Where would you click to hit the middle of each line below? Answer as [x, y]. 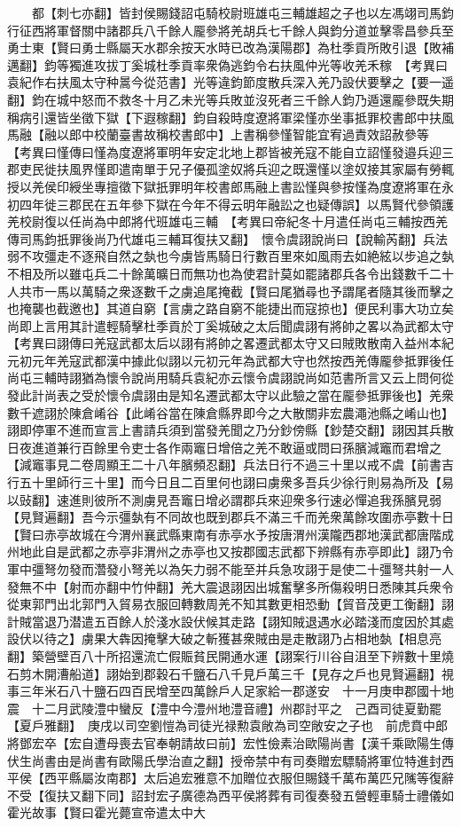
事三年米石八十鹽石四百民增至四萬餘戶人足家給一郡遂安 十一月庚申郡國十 [224, 691]
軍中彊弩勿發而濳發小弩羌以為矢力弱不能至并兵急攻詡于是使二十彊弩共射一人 [230, 569]
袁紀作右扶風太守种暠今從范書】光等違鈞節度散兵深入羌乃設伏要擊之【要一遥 [230, 82]
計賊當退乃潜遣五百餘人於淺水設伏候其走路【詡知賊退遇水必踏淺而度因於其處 [230, 621]
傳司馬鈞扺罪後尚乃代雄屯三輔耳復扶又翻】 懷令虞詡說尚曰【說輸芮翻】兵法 [227, 238]
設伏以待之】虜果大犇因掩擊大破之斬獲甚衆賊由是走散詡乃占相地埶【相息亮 [224, 638]
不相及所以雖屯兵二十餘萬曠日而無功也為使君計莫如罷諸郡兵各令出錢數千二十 [230, 273]
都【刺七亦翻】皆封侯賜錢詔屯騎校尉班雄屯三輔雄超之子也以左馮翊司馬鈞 [242, 12]
